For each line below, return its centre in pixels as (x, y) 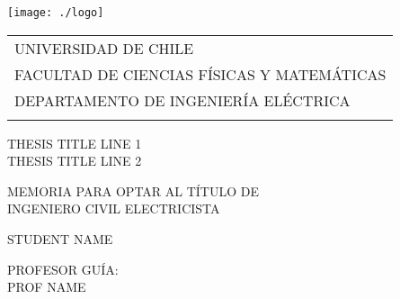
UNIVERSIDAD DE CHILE (104, 48)
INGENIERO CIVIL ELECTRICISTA (114, 208)
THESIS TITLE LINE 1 (75, 143)
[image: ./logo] (56, 13)
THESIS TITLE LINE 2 (75, 161)
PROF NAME (47, 287)
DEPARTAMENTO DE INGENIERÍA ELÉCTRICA (182, 100)
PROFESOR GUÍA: (63, 269)
